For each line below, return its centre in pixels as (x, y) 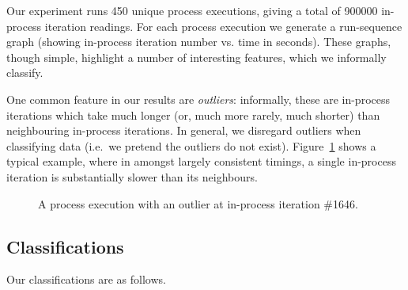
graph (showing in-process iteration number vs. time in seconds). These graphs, (199, 42)
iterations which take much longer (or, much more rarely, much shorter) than (193, 114)
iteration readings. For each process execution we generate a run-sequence (223, 26)
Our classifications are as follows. (86, 279)
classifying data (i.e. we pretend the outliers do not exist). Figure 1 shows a (191, 145)
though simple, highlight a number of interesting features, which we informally (196, 57)
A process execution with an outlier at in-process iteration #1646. (198, 203)
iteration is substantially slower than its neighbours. (132, 176)
